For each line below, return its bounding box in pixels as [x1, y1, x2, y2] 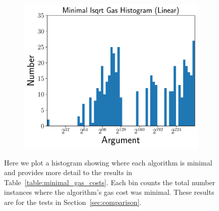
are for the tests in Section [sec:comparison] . [4, 196, 142, 207]
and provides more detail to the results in [4, 167, 132, 178]
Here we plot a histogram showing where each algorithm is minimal [4, 157, 212, 167]
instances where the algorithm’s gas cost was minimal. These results [4, 187, 214, 197]
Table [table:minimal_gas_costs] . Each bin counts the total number [4, 177, 215, 187]
